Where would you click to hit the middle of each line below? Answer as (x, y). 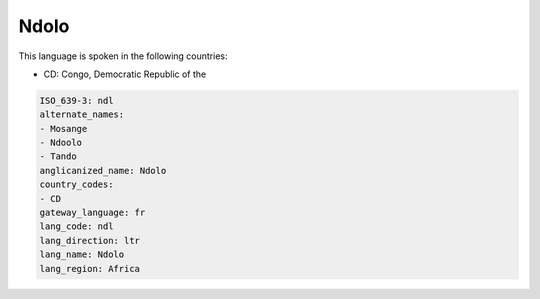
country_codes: (76, 184)
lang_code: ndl (76, 226)
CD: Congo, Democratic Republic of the (125, 74)
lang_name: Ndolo (82, 254)
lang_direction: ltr (89, 240)
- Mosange (63, 128)
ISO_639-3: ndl (76, 100)
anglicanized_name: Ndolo (103, 170)
